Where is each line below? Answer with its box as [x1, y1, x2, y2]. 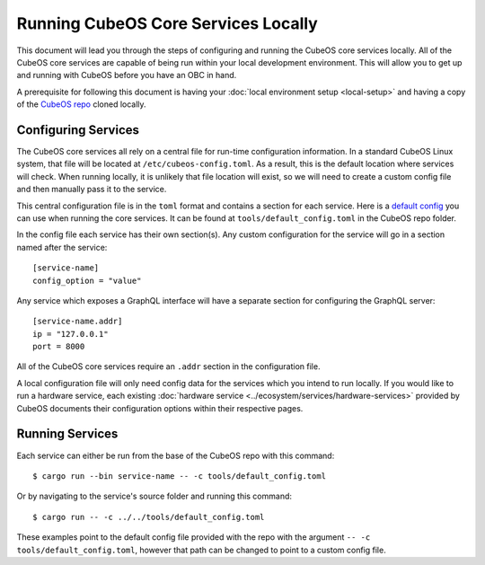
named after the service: [16, 242, 108, 252]
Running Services [16, 427, 119, 442]
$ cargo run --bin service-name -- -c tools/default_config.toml [32, 471, 327, 481]
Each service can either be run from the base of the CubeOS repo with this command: [16, 450, 335, 461]
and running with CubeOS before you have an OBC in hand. [16, 70, 237, 81]
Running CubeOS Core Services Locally [16, 13, 318, 33]
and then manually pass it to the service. [16, 184, 167, 195]
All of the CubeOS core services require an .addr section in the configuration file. [16, 361, 321, 372]
